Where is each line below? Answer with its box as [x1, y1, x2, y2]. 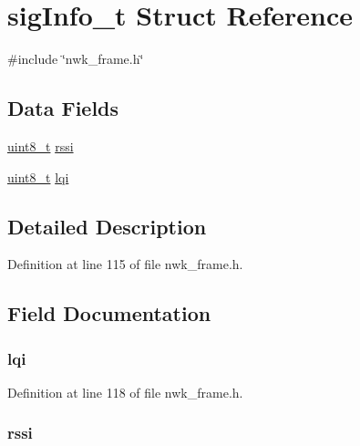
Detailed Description [7, 212, 207, 240]
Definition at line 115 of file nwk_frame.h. [7, 254, 243, 274]
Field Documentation [7, 299, 211, 327]
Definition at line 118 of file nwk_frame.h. [7, 382, 243, 401]
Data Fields [7, 94, 119, 122]
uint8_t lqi [7, 167, 69, 186]
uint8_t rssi [7, 136, 74, 155]
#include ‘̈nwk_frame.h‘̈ [7, 49, 144, 68]
